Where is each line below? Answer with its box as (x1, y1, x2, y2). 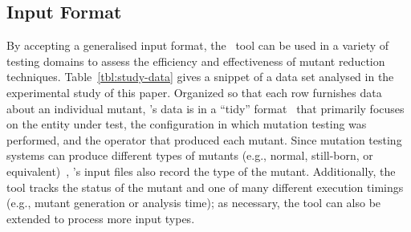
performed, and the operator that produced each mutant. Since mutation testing (6, 131, 402, 148)
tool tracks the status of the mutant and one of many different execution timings (6, 178, 404, 195)
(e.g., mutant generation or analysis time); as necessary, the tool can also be (6, 194, 381, 211)
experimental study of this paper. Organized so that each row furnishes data (6, 83, 382, 100)
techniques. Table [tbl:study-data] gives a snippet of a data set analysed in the (6, 68, 394, 85)
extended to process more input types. (6, 210, 195, 226)
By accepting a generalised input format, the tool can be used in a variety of (6, 37, 389, 54)
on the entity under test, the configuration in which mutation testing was (6, 116, 367, 132)
